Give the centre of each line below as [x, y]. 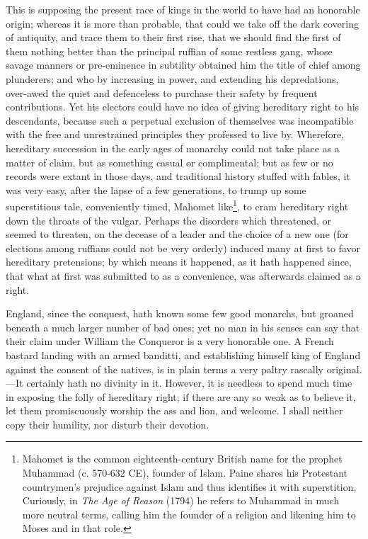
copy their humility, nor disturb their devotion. [108, 424]
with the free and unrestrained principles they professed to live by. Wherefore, [175, 134]
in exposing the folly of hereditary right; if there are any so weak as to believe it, [181, 396]
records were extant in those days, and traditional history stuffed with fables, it [178, 176]
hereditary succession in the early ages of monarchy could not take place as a [173, 148]
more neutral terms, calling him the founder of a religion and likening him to [189, 514]
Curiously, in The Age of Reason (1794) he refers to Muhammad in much [181, 500]
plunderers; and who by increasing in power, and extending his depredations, [172, 78]
